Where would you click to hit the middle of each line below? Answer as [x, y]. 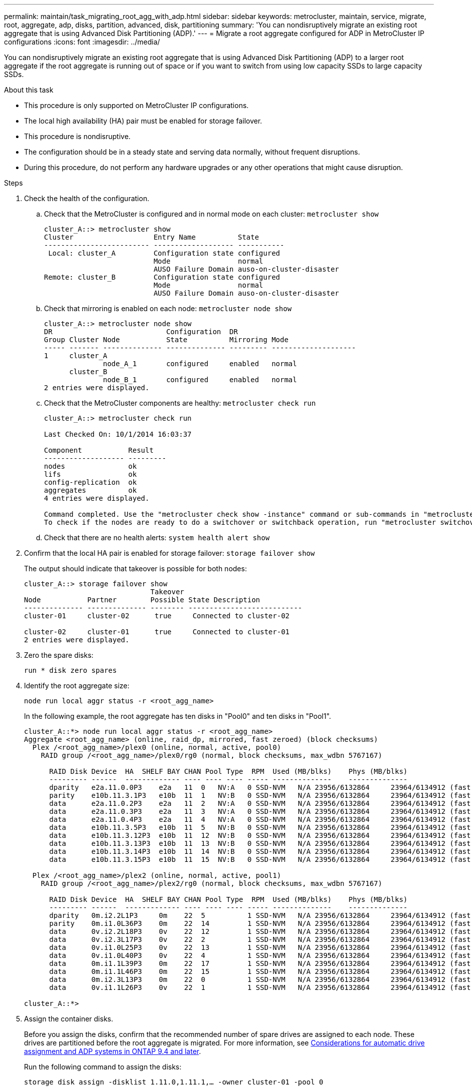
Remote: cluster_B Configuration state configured [162, 277]
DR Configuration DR [141, 332]
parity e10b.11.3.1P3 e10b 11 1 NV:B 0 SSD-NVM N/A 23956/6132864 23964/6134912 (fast [260, 795]
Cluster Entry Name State [151, 237]
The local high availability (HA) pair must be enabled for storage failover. [143, 121]
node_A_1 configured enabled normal [200, 364]
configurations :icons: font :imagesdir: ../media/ [82, 42]
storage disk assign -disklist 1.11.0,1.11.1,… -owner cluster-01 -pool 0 [174, 1082]
